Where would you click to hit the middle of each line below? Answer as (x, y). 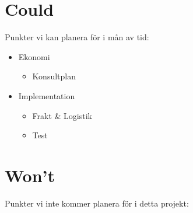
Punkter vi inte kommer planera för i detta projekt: (97, 203)
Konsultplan (54, 76)
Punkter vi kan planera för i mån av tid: (77, 37)
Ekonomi (34, 56)
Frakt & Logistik (62, 115)
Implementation (47, 95)
